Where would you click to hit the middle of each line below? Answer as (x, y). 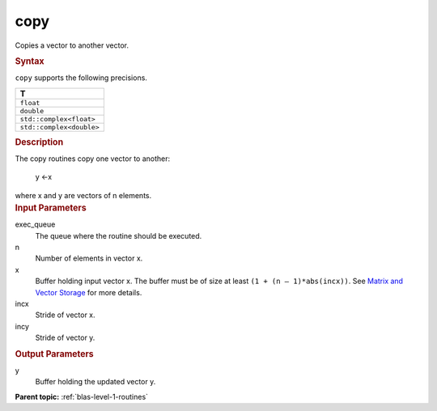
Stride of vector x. (66, 315)
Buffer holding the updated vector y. (95, 382)
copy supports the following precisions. (81, 78)
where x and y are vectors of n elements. (83, 195)
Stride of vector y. (65, 338)
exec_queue (35, 225)
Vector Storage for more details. (89, 292)
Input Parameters (51, 208)
